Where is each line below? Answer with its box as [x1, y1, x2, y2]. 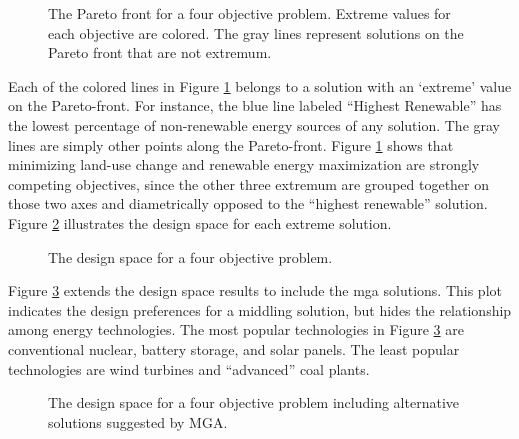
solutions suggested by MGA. [48, 411, 228, 432]
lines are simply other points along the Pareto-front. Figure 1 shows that [8, 134, 454, 155]
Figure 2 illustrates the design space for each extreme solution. [8, 212, 392, 233]
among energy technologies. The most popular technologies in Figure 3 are [8, 319, 464, 340]
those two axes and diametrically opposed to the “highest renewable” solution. [8, 193, 488, 214]
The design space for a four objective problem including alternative [48, 392, 459, 413]
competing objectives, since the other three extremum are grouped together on [8, 173, 490, 194]
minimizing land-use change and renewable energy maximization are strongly [8, 154, 480, 175]
